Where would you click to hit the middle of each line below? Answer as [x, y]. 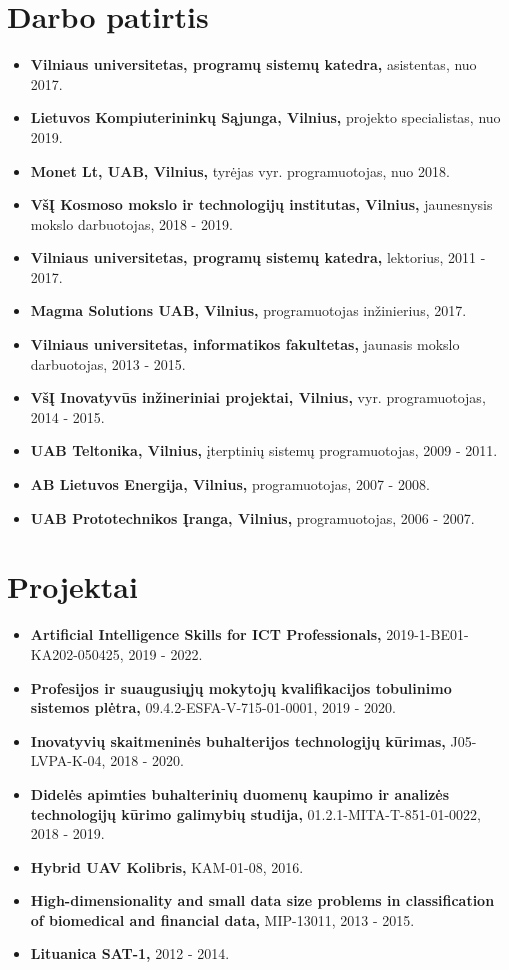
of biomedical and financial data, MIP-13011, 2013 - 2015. [222, 919]
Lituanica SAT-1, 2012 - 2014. [130, 953]
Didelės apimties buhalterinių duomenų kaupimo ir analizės [240, 793]
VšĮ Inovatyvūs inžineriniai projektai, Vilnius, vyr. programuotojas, [258, 397]
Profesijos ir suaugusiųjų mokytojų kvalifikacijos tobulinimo [241, 687]
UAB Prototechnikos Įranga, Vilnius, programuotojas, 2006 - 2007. [252, 517]
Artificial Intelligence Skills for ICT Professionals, [206, 634]
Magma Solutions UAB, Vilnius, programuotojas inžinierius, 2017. [248, 310]
